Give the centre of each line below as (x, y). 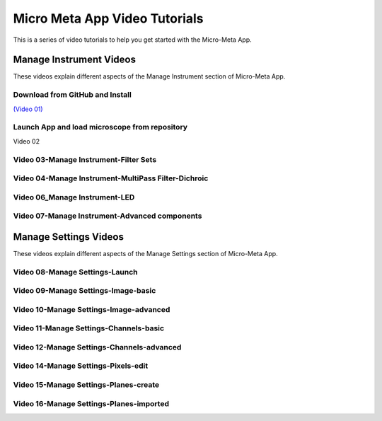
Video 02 (27, 141)
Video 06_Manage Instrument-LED (74, 197)
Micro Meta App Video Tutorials (109, 18)
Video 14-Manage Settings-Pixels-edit (81, 366)
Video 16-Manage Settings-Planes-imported (91, 403)
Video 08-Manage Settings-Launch (75, 272)
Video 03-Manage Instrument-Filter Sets (85, 159)
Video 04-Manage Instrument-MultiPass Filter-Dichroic (111, 178)
